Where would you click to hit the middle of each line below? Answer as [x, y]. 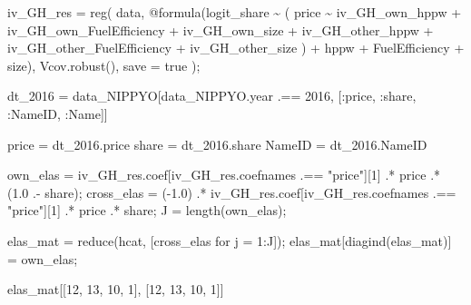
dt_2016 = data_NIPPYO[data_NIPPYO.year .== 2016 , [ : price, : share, [212, 96]
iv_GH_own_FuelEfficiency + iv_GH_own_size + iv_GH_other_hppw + [221, 30]
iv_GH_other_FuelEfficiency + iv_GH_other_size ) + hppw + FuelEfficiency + [236, 48]
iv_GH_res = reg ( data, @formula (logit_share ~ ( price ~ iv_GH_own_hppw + [235, 12]
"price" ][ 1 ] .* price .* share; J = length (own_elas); [147, 210]
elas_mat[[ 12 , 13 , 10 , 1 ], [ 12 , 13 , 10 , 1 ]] [116, 289]
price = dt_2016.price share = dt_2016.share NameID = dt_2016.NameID [217, 144]
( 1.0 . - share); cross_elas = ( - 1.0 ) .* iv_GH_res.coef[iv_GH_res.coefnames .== [232, 192]
